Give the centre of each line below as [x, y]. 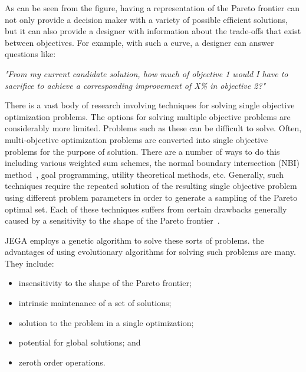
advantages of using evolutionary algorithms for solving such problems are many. [150, 252]
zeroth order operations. [62, 362]
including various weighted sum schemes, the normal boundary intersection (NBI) [152, 163]
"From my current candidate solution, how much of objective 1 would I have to [147, 73]
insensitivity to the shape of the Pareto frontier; [105, 283]
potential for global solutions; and [80, 342]
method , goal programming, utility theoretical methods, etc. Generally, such [144, 174]
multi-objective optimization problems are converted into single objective [136, 139]
